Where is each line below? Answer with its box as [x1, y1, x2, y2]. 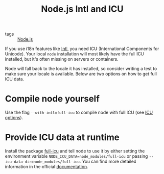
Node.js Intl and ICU [41, 3, 124, 15]
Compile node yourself [5, 93, 100, 104]
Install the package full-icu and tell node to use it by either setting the [5, 148, 145, 154]
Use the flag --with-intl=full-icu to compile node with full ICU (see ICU [5, 109, 153, 116]
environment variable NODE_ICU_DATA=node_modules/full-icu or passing [5, 153, 148, 159]
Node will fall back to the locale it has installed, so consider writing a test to [5, 66, 157, 72]
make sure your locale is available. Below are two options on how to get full [5, 71, 157, 77]
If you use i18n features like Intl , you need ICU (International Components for [5, 46, 159, 52]
